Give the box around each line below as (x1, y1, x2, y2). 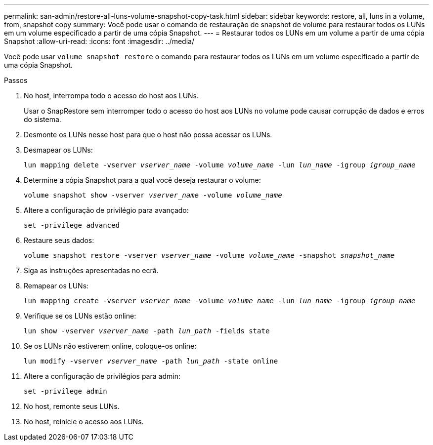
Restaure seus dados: (24, 236, 94, 244)
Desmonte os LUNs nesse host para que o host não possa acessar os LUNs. (24, 130, 272, 139)
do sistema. (24, 115, 61, 123)
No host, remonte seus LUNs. (24, 402, 120, 410)
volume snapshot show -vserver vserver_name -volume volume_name (24, 191, 282, 199)
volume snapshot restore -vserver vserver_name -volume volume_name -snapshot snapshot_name (24, 251, 395, 259)
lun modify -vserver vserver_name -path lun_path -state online (24, 357, 278, 365)
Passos (4, 76, 28, 84)
